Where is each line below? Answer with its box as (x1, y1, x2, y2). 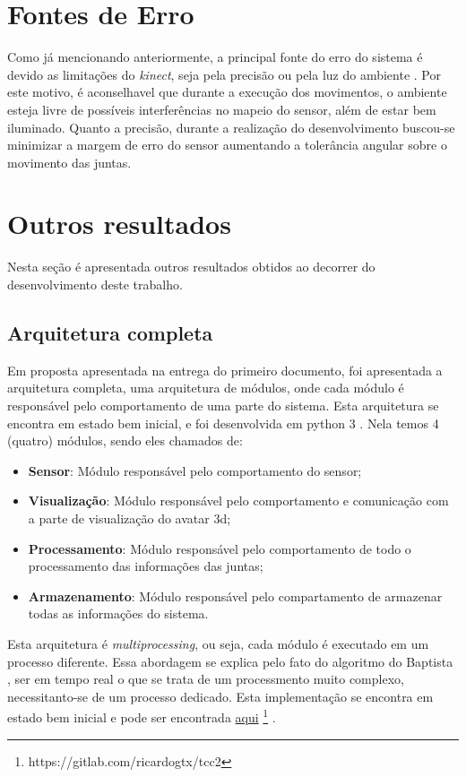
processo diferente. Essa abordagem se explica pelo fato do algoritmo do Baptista (7, 652, 453, 670)
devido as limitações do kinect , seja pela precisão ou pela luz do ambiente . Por (7, 65, 441, 83)
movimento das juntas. (7, 152, 132, 171)
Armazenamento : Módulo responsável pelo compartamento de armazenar (28, 586, 443, 605)
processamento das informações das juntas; (28, 557, 263, 575)
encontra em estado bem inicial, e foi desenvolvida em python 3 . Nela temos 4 (7, 413, 439, 432)
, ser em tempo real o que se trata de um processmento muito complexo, (7, 669, 404, 688)
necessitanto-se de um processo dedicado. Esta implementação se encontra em (7, 686, 434, 705)
